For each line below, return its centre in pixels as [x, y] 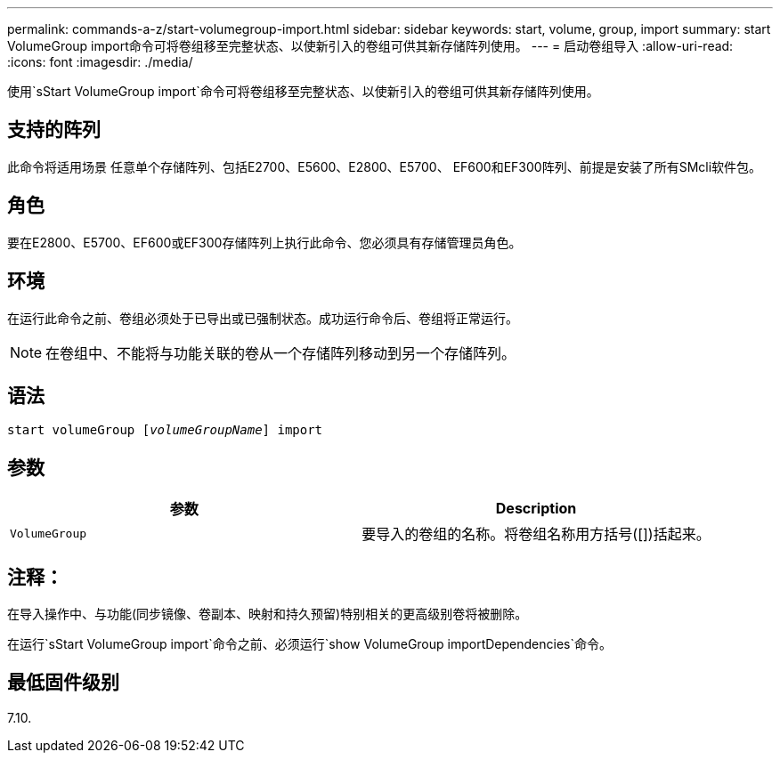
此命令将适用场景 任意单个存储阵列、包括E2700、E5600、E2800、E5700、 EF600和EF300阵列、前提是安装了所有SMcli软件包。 [385, 166]
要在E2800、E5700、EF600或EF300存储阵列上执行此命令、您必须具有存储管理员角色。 [264, 242]
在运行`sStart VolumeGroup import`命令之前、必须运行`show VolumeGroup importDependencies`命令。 [309, 644]
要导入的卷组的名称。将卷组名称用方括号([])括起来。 [536, 534]
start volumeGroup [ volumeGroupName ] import [165, 430]
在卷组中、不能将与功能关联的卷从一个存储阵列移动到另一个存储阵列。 [281, 353]
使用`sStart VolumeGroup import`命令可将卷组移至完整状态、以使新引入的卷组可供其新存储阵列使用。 [303, 91]
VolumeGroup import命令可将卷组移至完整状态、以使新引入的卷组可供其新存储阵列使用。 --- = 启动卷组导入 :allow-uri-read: [370, 46]
